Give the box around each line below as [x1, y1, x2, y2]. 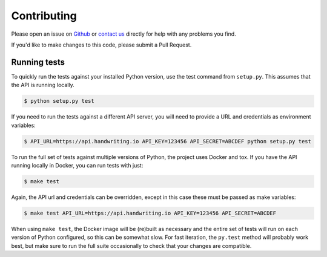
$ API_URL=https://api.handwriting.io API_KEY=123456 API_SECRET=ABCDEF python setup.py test [24, 138, 312, 145]
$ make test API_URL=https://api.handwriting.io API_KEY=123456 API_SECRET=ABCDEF [24, 209, 277, 216]
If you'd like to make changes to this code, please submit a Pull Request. [11, 41, 192, 48]
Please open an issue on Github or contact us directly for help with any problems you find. [11, 30, 236, 37]
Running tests [11, 57, 65, 67]
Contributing [11, 9, 77, 22]
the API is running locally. [11, 82, 75, 89]
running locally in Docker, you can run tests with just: [11, 161, 144, 169]
